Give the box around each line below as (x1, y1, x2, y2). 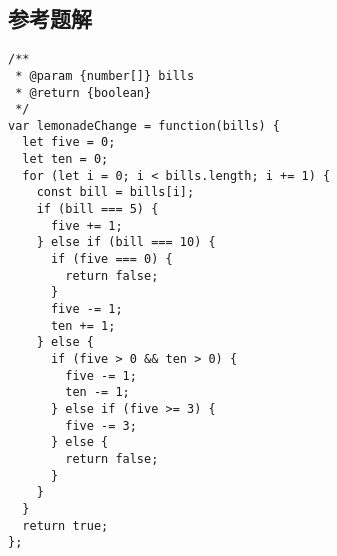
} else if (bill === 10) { (36, 235, 216, 250)
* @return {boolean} (15, 85, 152, 100)
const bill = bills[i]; (36, 185, 195, 200)
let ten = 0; (22, 152, 109, 167)
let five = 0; (22, 135, 116, 150)
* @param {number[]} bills (15, 68, 195, 83)
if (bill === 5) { (36, 202, 159, 217)
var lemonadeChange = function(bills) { (8, 118, 281, 133)
